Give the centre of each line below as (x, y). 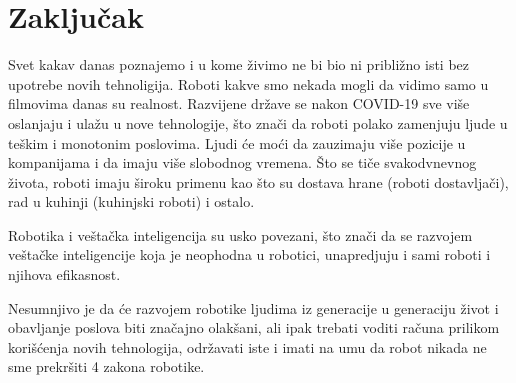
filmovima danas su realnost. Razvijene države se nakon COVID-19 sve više (239, 103)
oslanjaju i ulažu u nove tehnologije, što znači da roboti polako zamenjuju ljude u (258, 122)
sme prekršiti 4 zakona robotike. (106, 366)
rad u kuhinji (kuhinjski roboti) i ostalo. (131, 201)
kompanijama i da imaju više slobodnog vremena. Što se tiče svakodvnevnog (242, 162)
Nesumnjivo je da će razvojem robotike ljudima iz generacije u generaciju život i (253, 307)
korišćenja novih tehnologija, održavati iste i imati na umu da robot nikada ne (247, 346)
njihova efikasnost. (64, 274)
